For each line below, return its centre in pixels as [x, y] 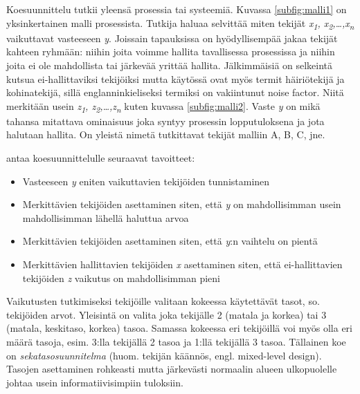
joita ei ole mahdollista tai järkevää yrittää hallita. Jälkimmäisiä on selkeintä [170, 65]
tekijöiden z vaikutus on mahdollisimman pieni [121, 278]
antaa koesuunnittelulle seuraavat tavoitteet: [101, 158]
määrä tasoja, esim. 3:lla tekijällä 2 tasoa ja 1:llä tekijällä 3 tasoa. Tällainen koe [176, 341]
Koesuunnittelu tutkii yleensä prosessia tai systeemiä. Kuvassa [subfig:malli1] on [177, 9]
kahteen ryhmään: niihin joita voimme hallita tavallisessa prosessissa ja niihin [171, 51]
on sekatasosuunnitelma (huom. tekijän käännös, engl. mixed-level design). [164, 355]
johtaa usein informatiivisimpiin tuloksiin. [95, 382]
